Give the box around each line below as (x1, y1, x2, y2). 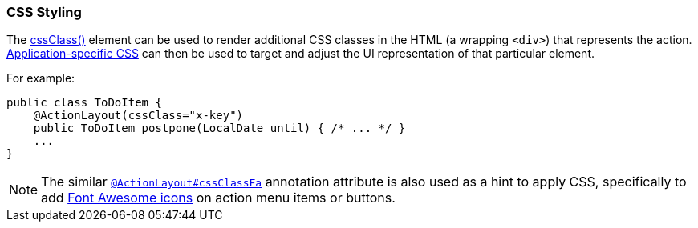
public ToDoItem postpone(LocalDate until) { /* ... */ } (33, 122, 406, 135)
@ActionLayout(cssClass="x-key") (33, 109, 244, 122)
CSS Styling (6, 4, 82, 20)
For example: (6, 71, 75, 86)
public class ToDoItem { (6, 96, 162, 110)
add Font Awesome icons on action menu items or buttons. (41, 190, 396, 206)
